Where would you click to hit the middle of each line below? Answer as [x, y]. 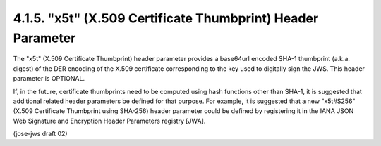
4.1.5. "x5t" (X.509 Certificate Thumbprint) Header [166, 18]
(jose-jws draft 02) [40, 134]
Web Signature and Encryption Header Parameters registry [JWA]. [109, 121]
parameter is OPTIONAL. [49, 79]
